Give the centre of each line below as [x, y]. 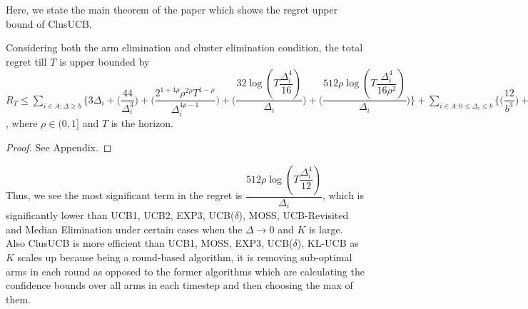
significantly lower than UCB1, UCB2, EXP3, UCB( [120, 215]
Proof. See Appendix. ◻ [59, 147]
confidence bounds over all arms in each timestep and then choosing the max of [179, 285]
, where [22, 123]
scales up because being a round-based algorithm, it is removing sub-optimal [185, 257]
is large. [326, 229]
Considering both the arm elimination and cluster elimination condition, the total [184, 47]
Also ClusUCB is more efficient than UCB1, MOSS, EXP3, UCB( [149, 243]
